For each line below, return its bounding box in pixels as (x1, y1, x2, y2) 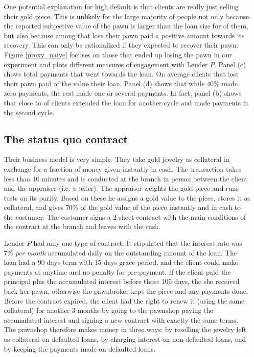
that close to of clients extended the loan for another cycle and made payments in (4, 97, 249, 107)
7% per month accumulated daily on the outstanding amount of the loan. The (4, 247, 237, 257)
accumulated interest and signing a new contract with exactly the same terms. (4, 314, 239, 325)
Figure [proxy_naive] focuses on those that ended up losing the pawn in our (4, 49, 232, 59)
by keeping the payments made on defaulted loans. (4, 343, 156, 354)
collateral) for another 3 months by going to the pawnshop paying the (4, 305, 213, 315)
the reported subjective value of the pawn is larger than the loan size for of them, (4, 21, 248, 31)
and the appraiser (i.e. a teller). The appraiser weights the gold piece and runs (4, 183, 239, 193)
